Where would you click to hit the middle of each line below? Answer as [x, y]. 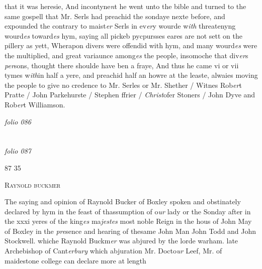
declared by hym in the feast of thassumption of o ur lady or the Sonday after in [128, 211]
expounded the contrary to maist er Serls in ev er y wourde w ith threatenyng [120, 26]
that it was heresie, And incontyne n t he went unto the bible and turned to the [125, 6]
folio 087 [18, 151]
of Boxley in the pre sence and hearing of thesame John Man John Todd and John [130, 231]
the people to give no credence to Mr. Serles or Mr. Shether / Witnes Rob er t [123, 85]
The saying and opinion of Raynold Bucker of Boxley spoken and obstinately [123, 201]
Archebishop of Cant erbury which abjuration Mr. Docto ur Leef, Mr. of [113, 251]
